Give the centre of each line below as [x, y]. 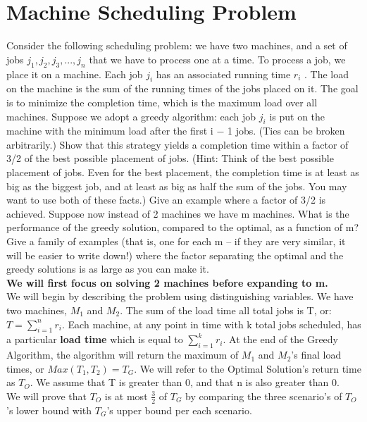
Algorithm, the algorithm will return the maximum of [123, 355]
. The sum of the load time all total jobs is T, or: [226, 310]
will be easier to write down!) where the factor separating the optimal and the [175, 255]
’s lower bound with [49, 410]
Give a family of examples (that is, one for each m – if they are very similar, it [176, 241]
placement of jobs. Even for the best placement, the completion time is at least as [183, 172]
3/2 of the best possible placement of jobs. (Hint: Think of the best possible [170, 158]
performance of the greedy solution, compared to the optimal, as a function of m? [183, 227]
